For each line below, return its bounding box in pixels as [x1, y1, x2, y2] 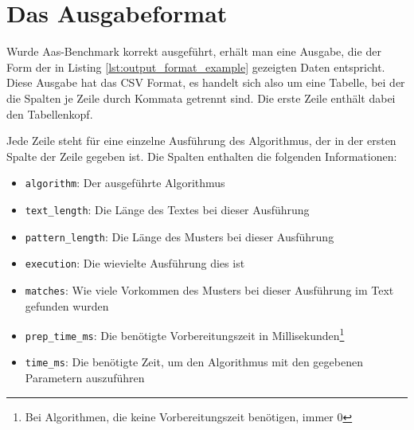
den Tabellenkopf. [6, 105, 93, 122]
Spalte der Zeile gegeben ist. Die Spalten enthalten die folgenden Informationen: [6, 147, 397, 164]
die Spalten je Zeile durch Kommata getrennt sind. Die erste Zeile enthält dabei [6, 89, 396, 106]
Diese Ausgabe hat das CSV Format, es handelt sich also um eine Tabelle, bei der [6, 74, 405, 91]
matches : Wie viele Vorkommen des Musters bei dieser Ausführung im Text [25, 281, 394, 298]
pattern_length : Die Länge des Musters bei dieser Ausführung [25, 228, 334, 244]
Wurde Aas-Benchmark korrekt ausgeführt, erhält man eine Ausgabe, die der [6, 43, 381, 60]
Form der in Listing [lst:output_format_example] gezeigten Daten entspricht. [6, 58, 385, 75]
